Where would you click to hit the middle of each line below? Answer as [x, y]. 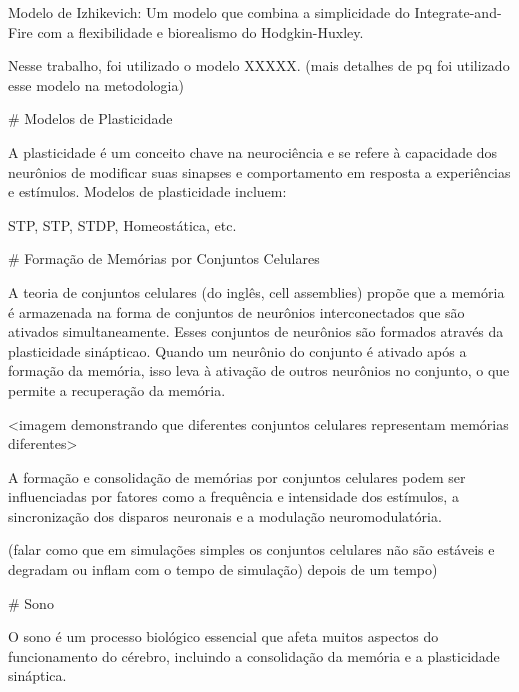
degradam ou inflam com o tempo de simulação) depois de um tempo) [223, 569]
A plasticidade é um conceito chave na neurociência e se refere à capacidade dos [253, 151]
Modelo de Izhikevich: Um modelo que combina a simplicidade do [209, 12]
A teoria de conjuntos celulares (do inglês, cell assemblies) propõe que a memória [256, 291]
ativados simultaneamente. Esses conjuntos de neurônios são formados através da [256, 331]
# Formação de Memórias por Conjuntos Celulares [164, 258]
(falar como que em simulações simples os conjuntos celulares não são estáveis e [251, 549]
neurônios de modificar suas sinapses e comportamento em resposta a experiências [259, 171]
